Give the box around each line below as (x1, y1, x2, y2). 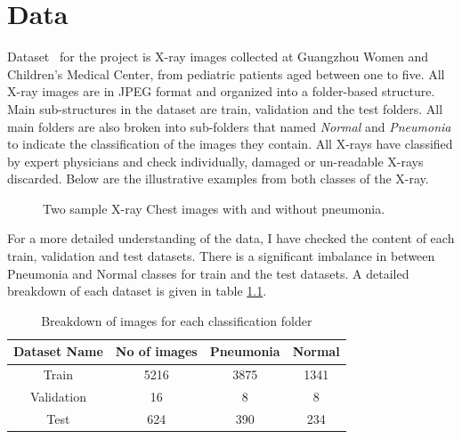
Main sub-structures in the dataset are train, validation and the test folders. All (7, 99, 443, 118)
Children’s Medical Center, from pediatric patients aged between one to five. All (7, 64, 445, 83)
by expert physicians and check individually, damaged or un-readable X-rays (7, 151, 424, 170)
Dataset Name (13, 342, 103, 361)
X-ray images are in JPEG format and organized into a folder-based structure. (7, 82, 435, 101)
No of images (115, 342, 198, 361)
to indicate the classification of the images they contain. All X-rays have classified (7, 134, 453, 153)
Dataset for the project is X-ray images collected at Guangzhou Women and (7, 47, 429, 66)
